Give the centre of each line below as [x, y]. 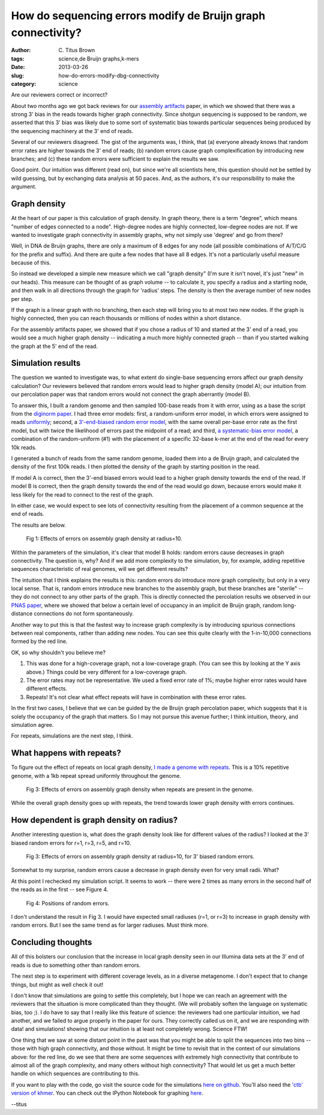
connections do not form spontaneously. [84, 614]
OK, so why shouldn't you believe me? [58, 652]
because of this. [31, 263]
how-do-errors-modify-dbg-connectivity [109, 76]
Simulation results [46, 363]
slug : [17, 76]
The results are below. [38, 525]
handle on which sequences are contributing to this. [75, 1074]
